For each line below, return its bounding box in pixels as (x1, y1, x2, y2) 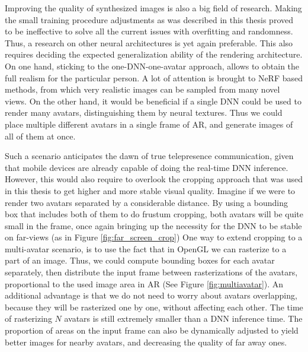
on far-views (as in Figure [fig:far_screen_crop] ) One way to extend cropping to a (5, 231, 303, 243)
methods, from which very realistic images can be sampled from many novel (5, 83, 280, 96)
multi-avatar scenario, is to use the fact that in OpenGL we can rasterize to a (5, 242, 287, 255)
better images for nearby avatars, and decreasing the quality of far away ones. (5, 335, 287, 348)
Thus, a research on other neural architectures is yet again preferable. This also (5, 36, 293, 49)
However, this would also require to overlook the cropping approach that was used (5, 173, 303, 185)
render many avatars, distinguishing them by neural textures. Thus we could (5, 106, 283, 119)
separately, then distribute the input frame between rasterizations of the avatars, (5, 266, 298, 278)
